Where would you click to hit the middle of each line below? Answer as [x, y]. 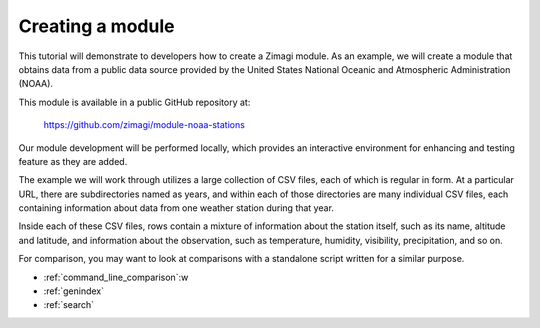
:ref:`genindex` [74, 291]
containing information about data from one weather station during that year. [176, 208]
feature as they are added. [73, 161]
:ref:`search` [69, 305]
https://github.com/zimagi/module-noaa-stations [144, 125]
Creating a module [96, 26]
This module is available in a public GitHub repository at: [134, 102]
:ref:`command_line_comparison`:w [116, 277]
